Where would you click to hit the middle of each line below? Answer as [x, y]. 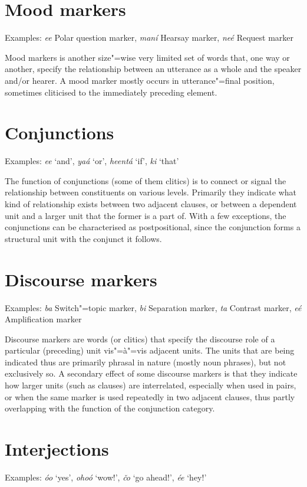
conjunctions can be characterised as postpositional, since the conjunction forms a [153, 227]
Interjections [57, 449]
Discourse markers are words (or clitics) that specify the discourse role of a [140, 339]
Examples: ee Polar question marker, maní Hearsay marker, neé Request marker [149, 37]
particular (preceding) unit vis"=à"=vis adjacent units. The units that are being [150, 350]
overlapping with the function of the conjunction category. [110, 408]
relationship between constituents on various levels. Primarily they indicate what [151, 192]
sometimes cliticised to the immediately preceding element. [111, 92]
